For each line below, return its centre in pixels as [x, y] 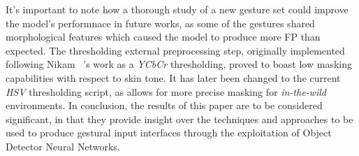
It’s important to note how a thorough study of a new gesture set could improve [177, 9]
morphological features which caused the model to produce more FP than [163, 37]
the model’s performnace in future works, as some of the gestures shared [160, 23]
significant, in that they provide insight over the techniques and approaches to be [179, 119]
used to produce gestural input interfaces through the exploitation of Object [169, 133]
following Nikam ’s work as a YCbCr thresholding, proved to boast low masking [179, 64]
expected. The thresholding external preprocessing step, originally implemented [175, 50]
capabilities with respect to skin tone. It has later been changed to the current [173, 77]
